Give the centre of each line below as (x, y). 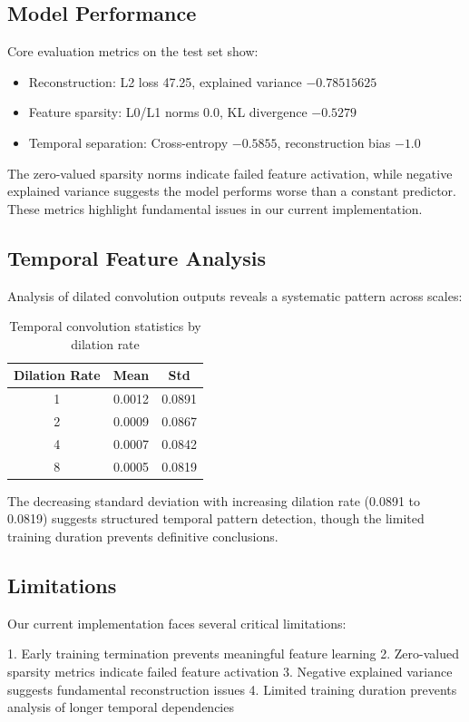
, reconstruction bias (334, 142)
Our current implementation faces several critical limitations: (177, 623)
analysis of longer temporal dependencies (121, 707)
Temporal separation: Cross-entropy (128, 142)
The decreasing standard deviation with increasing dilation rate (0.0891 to (214, 500)
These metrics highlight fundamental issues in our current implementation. (215, 208)
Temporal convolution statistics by (105, 326)
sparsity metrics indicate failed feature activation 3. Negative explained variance (230, 671)
